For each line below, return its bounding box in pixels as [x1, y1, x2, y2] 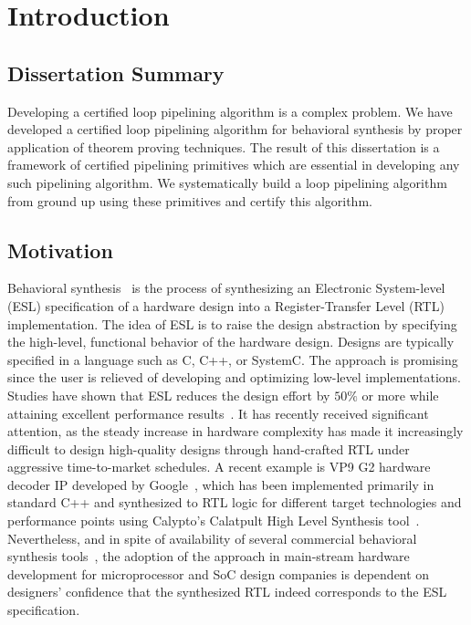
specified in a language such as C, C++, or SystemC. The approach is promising [7, 349, 458, 369]
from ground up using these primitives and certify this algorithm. [7, 191, 372, 210]
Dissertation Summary [7, 58, 225, 87]
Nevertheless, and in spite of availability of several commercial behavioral [7, 528, 417, 547]
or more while [361, 385, 439, 404]
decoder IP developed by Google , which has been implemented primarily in [7, 474, 434, 494]
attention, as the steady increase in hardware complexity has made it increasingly [7, 422, 464, 441]
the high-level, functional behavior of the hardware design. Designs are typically [7, 332, 455, 351]
